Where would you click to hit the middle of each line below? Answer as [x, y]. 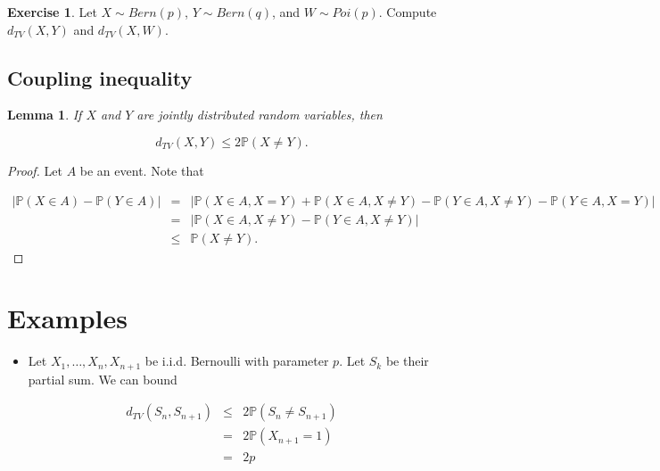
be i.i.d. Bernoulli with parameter [237, 361]
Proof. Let [35, 170]
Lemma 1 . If [45, 115]
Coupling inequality [100, 77]
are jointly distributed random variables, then [260, 115]
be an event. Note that [142, 170]
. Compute [408, 12]
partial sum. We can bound [103, 379]
